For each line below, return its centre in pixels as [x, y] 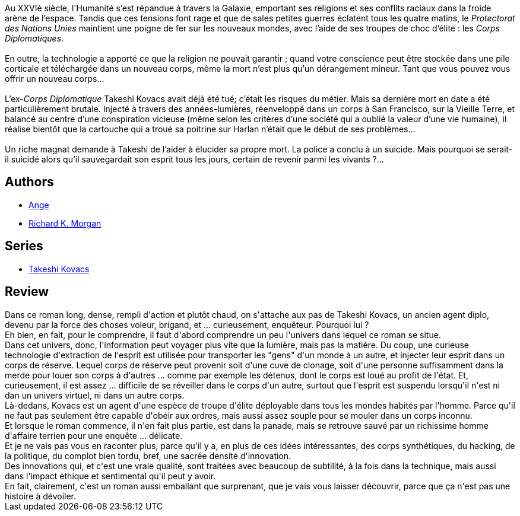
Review [27, 292]
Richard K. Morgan [65, 223]
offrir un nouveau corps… [55, 79]
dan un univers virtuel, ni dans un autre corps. [95, 395]
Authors [29, 182]
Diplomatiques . [34, 38]
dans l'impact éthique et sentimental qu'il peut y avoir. [110, 476]
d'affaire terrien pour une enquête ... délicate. [94, 435]
